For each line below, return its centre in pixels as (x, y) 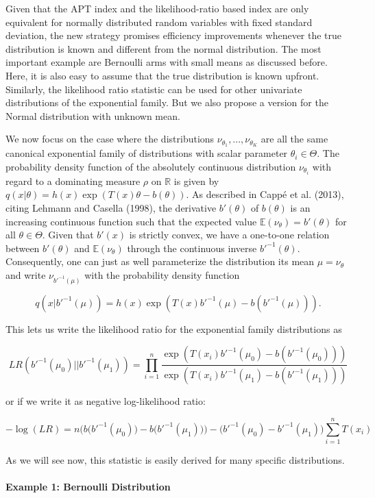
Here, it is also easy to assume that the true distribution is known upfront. (162, 75)
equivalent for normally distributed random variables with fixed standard (159, 22)
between (23, 248)
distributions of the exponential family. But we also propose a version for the (167, 102)
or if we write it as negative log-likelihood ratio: (106, 401)
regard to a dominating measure (73, 180)
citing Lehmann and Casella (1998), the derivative (111, 208)
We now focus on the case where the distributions (110, 139)
